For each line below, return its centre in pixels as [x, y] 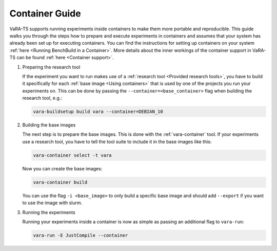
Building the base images [49, 125]
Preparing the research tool [51, 67]
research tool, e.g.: [42, 98]
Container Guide [45, 13]
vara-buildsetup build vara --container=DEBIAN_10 [98, 112]
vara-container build [60, 182]
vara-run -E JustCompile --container [81, 235]
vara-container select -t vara [73, 155]
